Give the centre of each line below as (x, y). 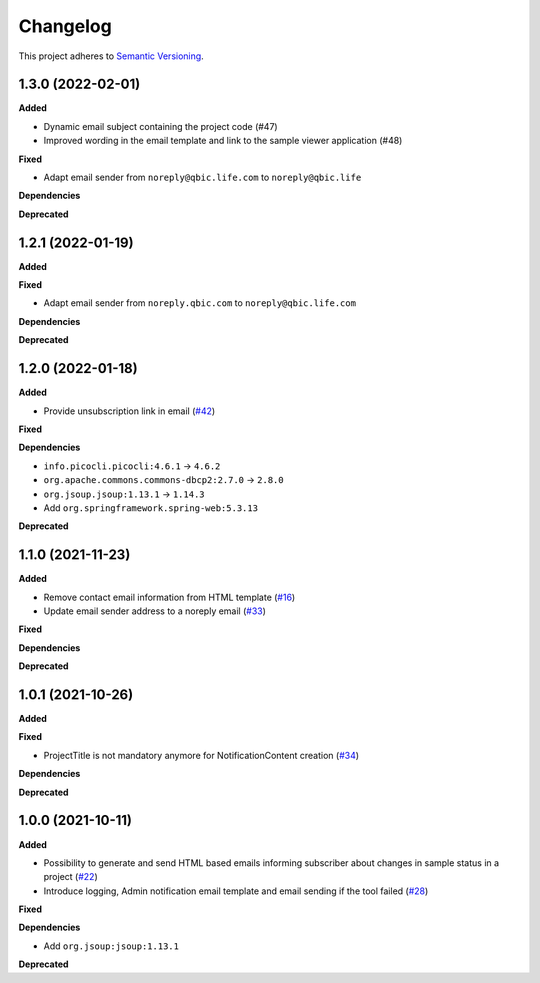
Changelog (65, 26)
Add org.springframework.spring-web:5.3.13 (151, 507)
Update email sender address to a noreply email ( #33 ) (155, 611)
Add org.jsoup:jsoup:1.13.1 (111, 946)
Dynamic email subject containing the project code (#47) (161, 126)
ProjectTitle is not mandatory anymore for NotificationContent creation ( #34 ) (201, 755)
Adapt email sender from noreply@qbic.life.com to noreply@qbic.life (202, 177)
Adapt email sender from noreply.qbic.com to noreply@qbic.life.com (200, 303)
